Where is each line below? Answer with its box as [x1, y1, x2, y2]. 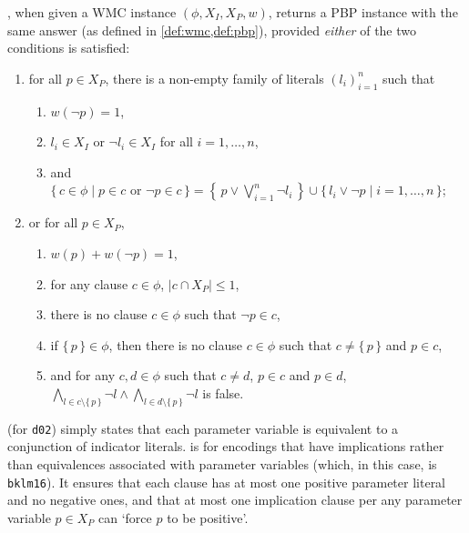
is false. [202, 383, 244, 402]
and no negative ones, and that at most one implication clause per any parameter [7, 490, 463, 509]
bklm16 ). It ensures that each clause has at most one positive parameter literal [7, 472, 446, 491]
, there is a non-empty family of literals [105, 68, 324, 87]
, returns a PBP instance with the [268, 3, 458, 21]
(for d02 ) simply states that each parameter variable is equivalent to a [7, 418, 399, 437]
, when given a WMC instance [7, 3, 177, 21]
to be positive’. [167, 508, 249, 527]
